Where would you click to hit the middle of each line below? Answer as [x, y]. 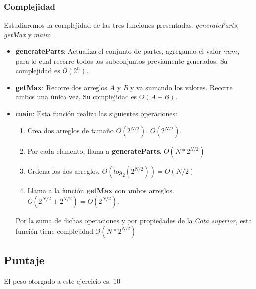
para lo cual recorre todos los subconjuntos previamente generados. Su [122, 61]
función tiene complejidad [54, 231]
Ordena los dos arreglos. [64, 171]
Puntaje [24, 260]
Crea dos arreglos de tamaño [70, 131]
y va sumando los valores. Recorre [182, 87]
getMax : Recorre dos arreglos [61, 87]
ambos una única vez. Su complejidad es [76, 97]
